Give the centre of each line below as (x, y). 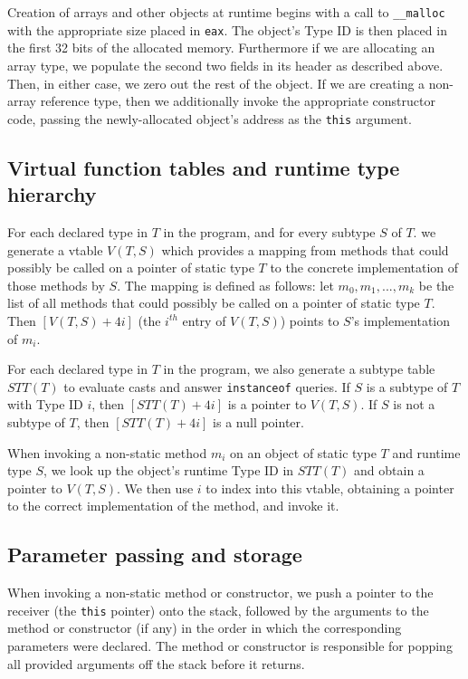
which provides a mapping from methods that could (305, 249)
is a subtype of (407, 386)
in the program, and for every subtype (269, 231)
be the (436, 285)
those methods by (56, 285)
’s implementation (401, 320)
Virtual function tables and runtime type (204, 167)
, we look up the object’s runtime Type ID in (169, 470)
